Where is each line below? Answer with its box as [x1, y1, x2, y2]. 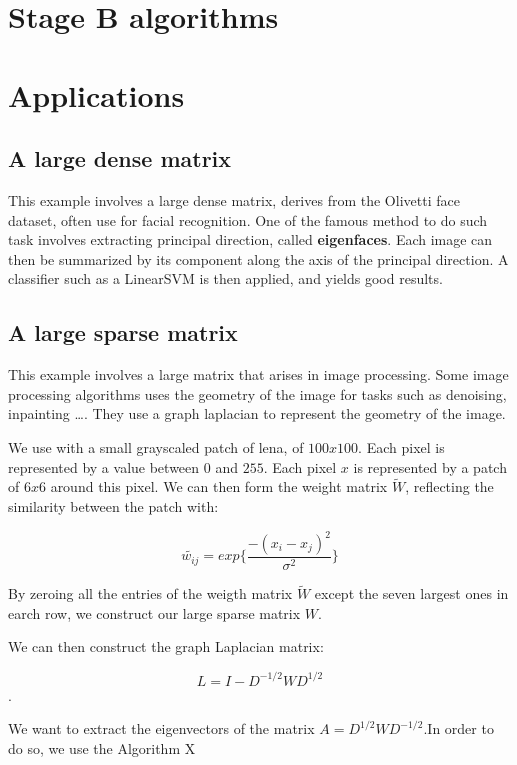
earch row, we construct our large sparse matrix [8, 602, 301, 623]
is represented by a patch [353, 456, 507, 477]
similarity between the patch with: [8, 495, 219, 516]
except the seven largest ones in [314, 583, 509, 604]
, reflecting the [405, 476, 494, 497]
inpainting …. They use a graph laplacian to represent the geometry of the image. [8, 403, 506, 424]
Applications [8, 74, 185, 115]
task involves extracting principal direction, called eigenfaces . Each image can [8, 229, 493, 250]
